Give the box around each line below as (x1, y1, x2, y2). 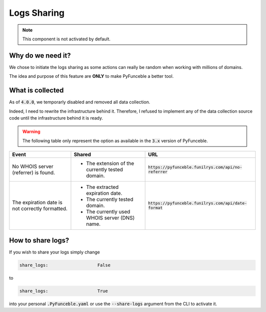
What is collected (9, 86, 64, 94)
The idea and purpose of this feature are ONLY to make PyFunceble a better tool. (9, 73, 174, 79)
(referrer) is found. (12, 169, 55, 176)
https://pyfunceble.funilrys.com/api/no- (148, 165, 242, 170)
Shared (73, 151, 91, 158)
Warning (22, 128, 40, 135)
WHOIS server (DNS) (86, 215, 135, 221)
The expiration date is (12, 199, 63, 206)
